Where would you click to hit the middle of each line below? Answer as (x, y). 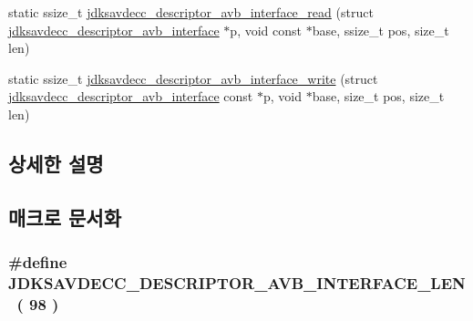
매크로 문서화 (65, 217)
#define (38, 262)
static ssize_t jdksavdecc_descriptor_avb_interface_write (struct (193, 78)
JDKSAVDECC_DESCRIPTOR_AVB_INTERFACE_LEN (237, 282)
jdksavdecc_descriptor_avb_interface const (131, 96)
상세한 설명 (56, 163)
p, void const (266, 30)
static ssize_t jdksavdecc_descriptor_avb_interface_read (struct (191, 12)
